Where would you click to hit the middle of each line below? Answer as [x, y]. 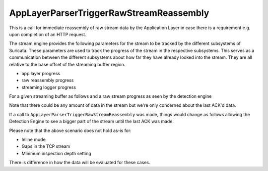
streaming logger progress [49, 87]
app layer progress [41, 73]
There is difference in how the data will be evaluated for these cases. [80, 163]
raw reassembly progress [48, 80]
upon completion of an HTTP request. [48, 34]
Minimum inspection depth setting [56, 153]
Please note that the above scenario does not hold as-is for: [70, 130]
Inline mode [33, 140]
